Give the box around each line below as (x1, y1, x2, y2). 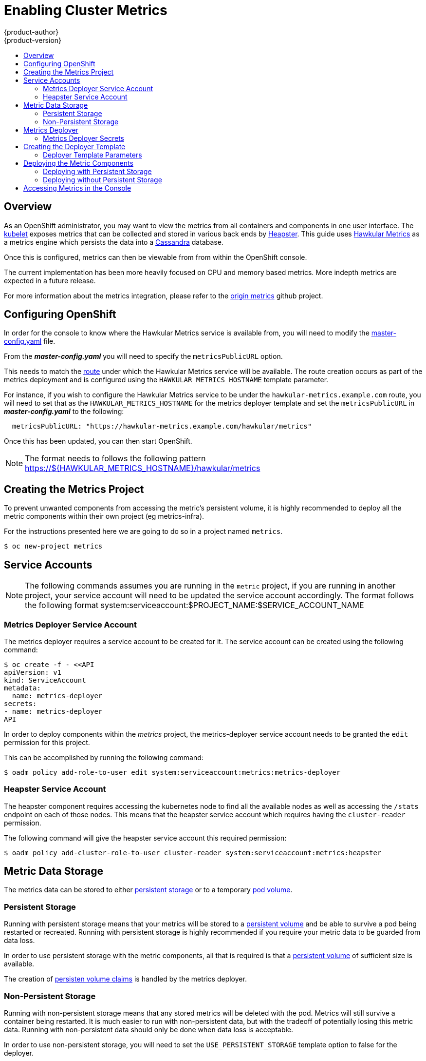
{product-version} (4, 36, 62, 44)
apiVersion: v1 (4, 668, 62, 676)
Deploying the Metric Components (23, 158, 133, 167)
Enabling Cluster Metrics (4, 2, 167, 19)
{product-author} (4, 27, 59, 36)
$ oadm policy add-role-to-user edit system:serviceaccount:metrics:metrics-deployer (4, 768, 341, 776)
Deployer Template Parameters (43, 150, 142, 159)
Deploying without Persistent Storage (43, 175, 162, 184)
